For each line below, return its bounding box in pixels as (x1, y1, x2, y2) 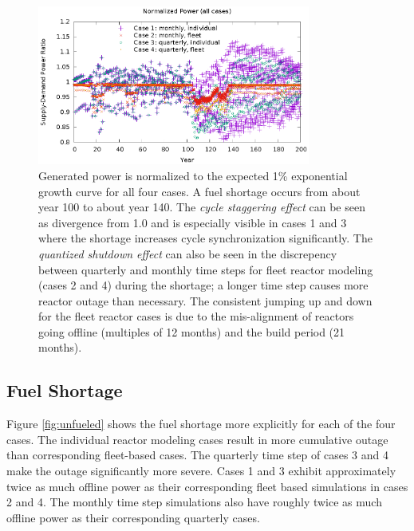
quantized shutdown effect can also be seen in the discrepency (38, 245, 337, 262)
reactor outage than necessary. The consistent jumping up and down (38, 292, 373, 309)
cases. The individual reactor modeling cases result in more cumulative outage (6, 431, 388, 447)
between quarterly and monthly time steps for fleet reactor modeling (38, 261, 373, 277)
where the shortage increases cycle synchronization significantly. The (38, 230, 373, 246)
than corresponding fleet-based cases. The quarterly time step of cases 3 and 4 (6, 446, 388, 463)
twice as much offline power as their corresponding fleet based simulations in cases (6, 478, 408, 494)
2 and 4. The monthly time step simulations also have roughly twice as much (6, 494, 382, 510)
